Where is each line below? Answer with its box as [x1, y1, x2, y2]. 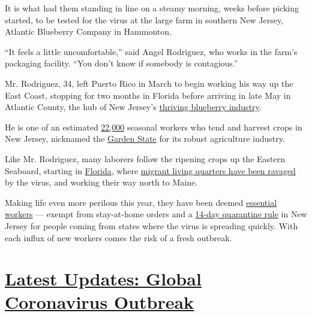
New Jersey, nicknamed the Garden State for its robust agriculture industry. [5, 132, 285, 145]
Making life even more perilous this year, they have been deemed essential [5, 196, 277, 208]
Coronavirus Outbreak [5, 290, 194, 314]
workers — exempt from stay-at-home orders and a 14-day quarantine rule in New [5, 208, 307, 220]
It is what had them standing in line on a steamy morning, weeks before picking [5, 2, 299, 14]
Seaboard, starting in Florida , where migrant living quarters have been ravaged [5, 164, 296, 177]
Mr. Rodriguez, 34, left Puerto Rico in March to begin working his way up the [5, 77, 293, 89]
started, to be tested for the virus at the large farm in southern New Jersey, [5, 13, 284, 26]
